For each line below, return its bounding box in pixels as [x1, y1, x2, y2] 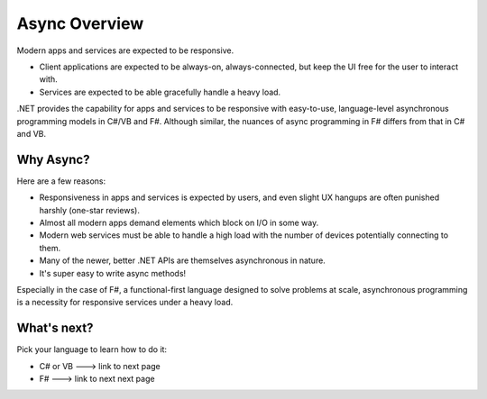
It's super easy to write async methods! [39, 268, 187, 278]
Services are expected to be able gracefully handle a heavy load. [39, 86, 281, 97]
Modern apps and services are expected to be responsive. [16, 45, 234, 56]
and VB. [16, 128, 47, 139]
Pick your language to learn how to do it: [16, 344, 167, 355]
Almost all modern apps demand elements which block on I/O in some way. [39, 217, 319, 228]
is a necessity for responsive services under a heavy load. [16, 297, 234, 308]
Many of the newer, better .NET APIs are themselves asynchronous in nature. [39, 255, 326, 266]
